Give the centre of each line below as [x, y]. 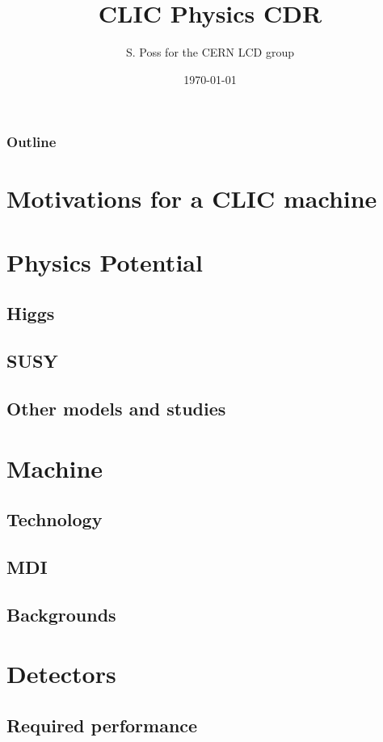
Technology [55, 519]
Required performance [102, 725]
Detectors [61, 674]
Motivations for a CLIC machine [192, 198]
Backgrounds [61, 614]
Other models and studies [116, 408]
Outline [32, 142]
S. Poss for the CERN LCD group [210, 52]
